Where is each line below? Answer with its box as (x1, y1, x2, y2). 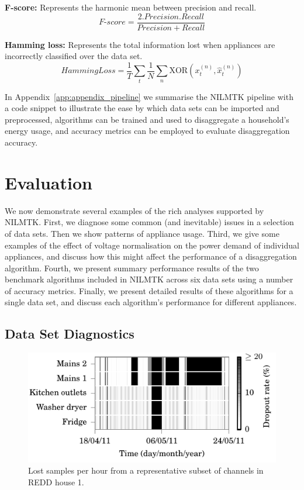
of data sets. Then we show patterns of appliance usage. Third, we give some (5, 227, 279, 239)
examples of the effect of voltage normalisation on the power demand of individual (5, 239, 299, 251)
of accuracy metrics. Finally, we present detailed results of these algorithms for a (5, 284, 293, 296)
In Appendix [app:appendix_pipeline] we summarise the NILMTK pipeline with (5, 90, 293, 102)
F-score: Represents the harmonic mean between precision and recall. (5, 1, 257, 13)
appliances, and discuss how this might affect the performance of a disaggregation (5, 250, 297, 263)
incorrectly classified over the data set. (5, 50, 143, 62)
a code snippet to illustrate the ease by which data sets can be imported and (5, 102, 279, 114)
